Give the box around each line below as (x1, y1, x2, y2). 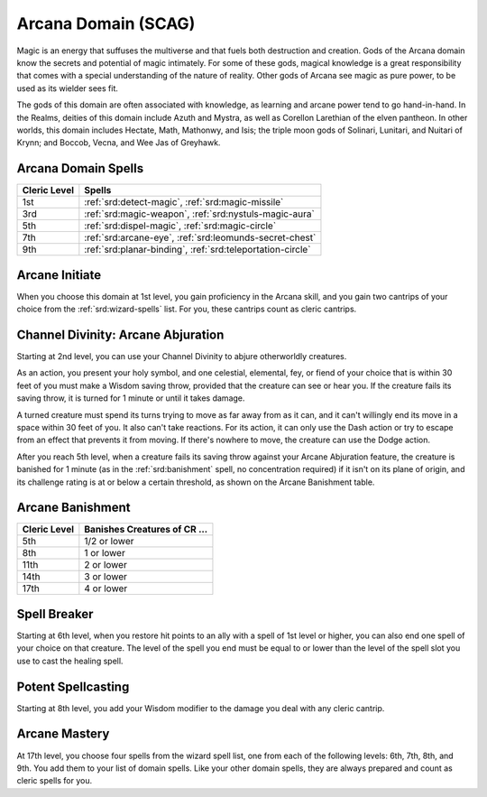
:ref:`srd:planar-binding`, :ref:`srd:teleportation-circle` (84, 244, 311, 256)
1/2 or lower (84, 535, 134, 548)
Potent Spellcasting (16, 679, 130, 694)
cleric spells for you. (16, 775, 93, 786)
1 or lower (84, 547, 125, 560)
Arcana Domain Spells (16, 161, 144, 176)
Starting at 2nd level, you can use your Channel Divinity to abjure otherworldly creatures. (16, 351, 347, 361)
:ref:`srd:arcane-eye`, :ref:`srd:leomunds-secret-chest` (84, 231, 317, 244)
